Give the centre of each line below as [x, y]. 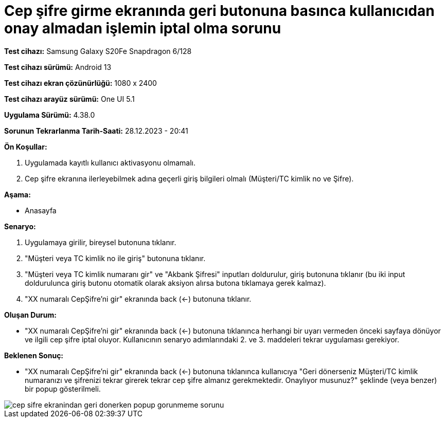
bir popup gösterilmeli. [63, 389]
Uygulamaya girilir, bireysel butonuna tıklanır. [101, 242]
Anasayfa [41, 210]
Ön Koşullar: [26, 146]
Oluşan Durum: [30, 315]
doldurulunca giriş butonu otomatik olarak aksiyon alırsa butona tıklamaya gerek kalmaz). [175, 283]
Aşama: [17, 194]
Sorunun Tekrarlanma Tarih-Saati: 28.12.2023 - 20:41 [96, 131]
